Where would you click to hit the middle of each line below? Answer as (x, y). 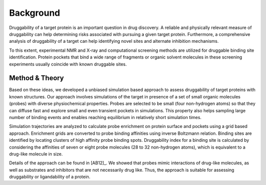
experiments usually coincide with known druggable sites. (68, 64)
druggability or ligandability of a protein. (50, 177)
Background (34, 13)
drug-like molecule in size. (36, 154)
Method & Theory (36, 78)
